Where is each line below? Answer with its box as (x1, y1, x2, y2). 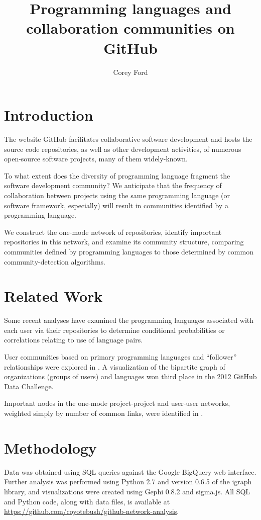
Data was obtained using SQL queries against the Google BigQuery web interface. (4, 466, 256, 477)
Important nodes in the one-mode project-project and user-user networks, (4, 398, 230, 408)
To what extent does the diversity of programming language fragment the (4, 170, 230, 181)
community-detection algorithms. (4, 256, 105, 267)
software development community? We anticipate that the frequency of (4, 180, 222, 191)
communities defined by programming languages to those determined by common (4, 246, 253, 256)
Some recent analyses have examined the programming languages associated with (4, 315, 254, 325)
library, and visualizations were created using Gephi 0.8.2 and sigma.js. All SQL (4, 486, 250, 496)
